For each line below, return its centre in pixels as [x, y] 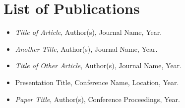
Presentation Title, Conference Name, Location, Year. [97, 82]
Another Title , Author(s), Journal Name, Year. [86, 49]
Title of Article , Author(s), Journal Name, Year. [89, 32]
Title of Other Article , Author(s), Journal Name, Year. [98, 65]
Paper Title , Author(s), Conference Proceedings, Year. [97, 99]
